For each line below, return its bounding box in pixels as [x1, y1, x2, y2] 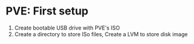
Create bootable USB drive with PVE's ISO [14, 24, 120, 31]
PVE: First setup [5, 4, 89, 18]
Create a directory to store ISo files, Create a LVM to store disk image [14, 30, 188, 37]
